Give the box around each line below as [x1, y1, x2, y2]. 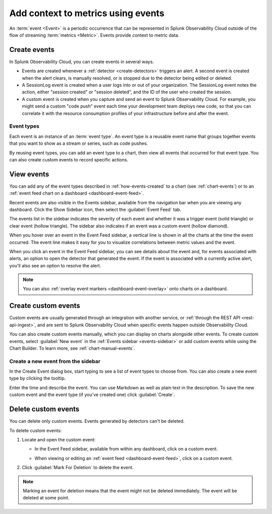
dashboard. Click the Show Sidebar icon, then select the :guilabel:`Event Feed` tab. [9, 206, 181, 212]
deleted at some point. [23, 495, 70, 501]
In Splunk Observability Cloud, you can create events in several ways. [9, 59, 154, 65]
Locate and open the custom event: [22, 436, 96, 442]
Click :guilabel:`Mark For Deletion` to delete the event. [22, 465, 133, 471]
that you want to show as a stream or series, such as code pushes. [9, 140, 148, 146]
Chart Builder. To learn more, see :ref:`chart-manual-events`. [9, 345, 135, 351]
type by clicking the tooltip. [9, 375, 66, 381]
